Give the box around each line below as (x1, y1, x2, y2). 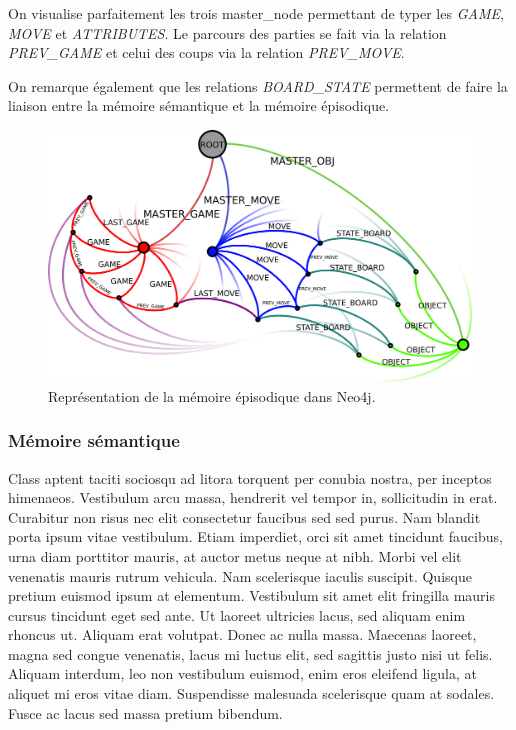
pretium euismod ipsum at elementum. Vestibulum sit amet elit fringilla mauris (8, 585, 496, 606)
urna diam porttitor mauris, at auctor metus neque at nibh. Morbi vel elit (8, 545, 462, 566)
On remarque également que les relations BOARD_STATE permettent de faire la (8, 75, 508, 96)
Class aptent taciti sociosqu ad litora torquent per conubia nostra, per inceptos (8, 467, 492, 488)
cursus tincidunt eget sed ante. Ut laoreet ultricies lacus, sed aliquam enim (8, 604, 466, 625)
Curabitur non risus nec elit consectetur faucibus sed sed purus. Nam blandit (8, 506, 481, 527)
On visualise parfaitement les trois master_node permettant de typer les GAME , (8, 3, 504, 23)
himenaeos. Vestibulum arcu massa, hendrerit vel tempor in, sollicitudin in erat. (8, 487, 498, 508)
